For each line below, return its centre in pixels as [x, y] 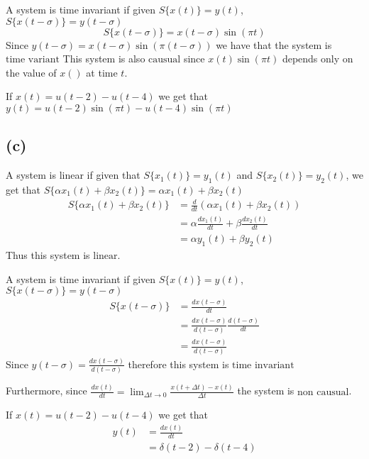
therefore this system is [178, 364]
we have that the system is [274, 44]
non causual [323, 392]
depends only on [318, 59]
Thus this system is [48, 254]
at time [102, 72]
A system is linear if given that [73, 175]
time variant [33, 60]
